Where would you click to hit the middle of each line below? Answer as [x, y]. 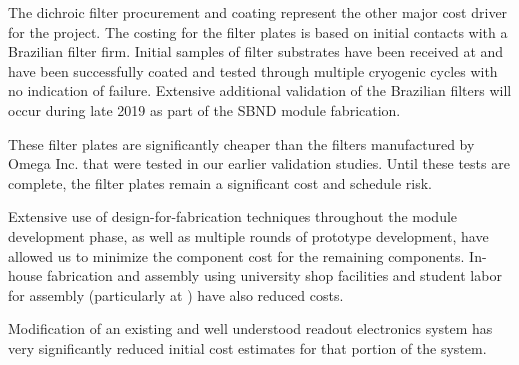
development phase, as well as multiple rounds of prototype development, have [248, 235]
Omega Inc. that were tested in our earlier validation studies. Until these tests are [259, 163]
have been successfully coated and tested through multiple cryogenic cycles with [253, 70]
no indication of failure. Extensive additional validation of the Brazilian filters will [260, 90]
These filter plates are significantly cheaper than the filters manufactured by [241, 143]
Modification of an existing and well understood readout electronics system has [250, 328]
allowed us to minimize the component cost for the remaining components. [236, 255]
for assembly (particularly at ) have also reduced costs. [176, 294]
